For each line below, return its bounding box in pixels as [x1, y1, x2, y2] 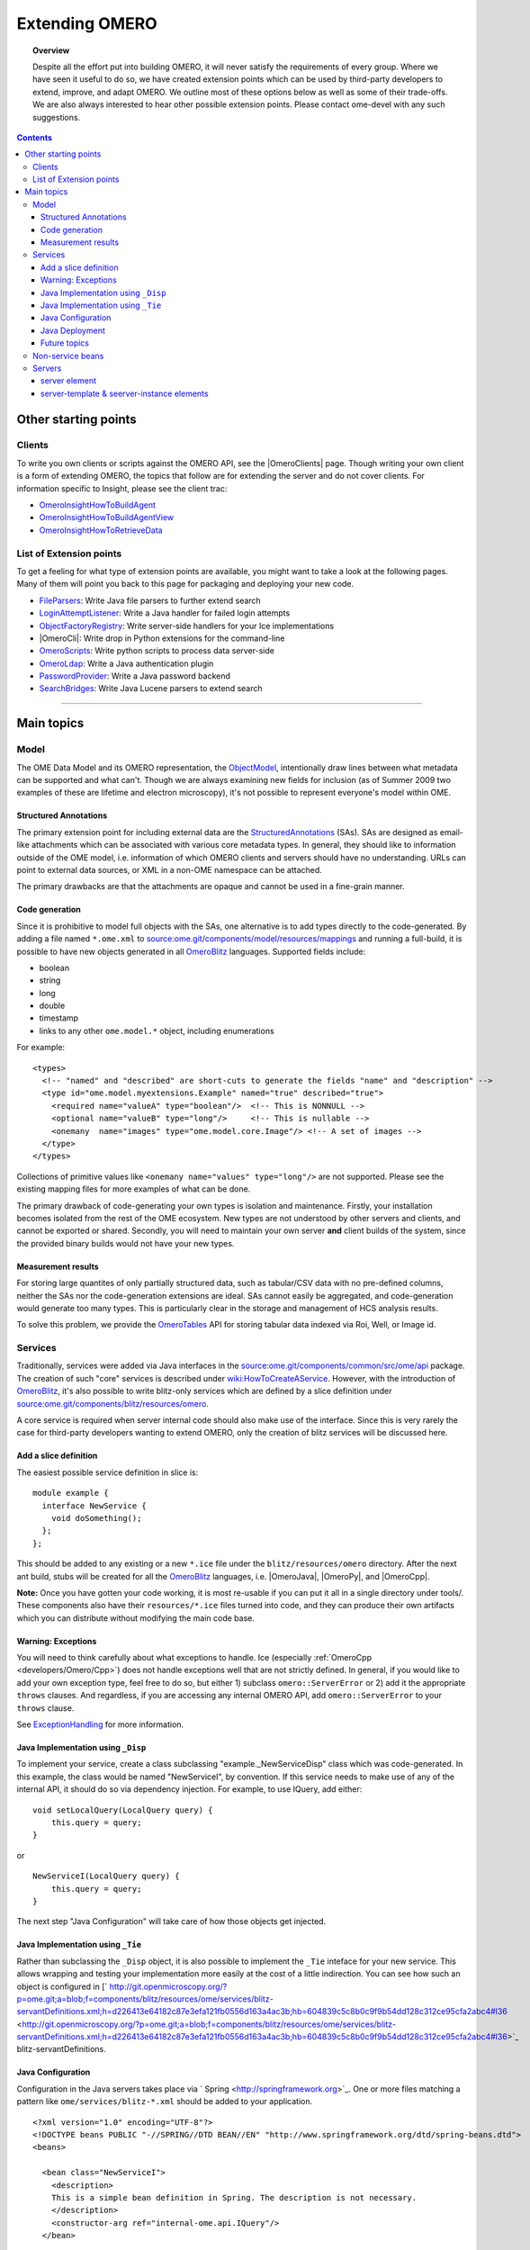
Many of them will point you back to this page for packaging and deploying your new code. [16, 579, 355, 589]
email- [439, 826, 463, 837]
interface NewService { [41, 1500, 148, 1511]
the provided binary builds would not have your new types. [16, 1237, 235, 1248]
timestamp [39, 1012, 79, 1023]
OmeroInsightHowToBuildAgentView [39, 512, 175, 523]
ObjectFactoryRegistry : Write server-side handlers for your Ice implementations [39, 620, 335, 631]
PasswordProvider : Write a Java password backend [39, 670, 231, 681]
